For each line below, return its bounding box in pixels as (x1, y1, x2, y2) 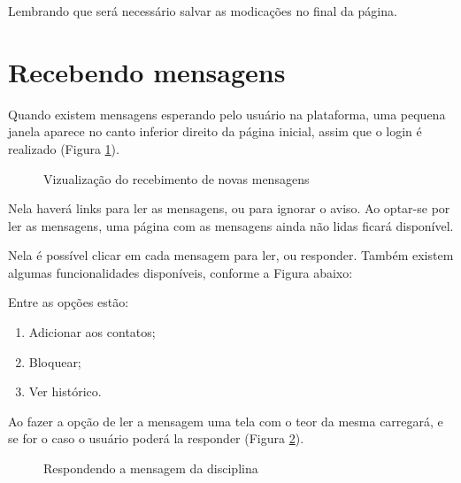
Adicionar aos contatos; (28, 323, 156, 341)
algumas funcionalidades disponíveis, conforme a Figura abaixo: (8, 263, 353, 281)
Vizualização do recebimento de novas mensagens (43, 169, 310, 188)
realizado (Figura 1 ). (8, 139, 119, 157)
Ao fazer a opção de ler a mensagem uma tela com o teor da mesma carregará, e (8, 411, 443, 430)
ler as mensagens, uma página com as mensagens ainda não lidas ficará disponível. (8, 216, 454, 234)
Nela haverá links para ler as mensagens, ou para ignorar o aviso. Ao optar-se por (8, 199, 450, 218)
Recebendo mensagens (8, 53, 286, 89)
